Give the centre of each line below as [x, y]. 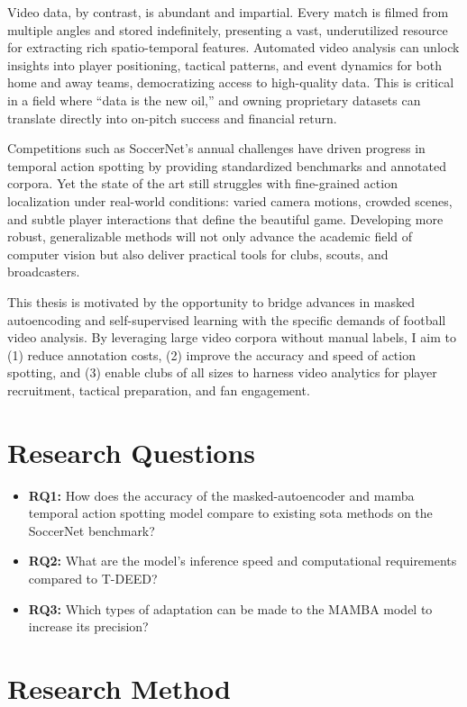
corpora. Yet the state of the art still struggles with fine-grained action [202, 183]
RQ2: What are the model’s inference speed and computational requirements [243, 561]
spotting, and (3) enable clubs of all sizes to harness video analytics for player [222, 372]
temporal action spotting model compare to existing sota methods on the [230, 513]
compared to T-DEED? [93, 578]
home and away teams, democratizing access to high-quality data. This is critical [231, 82]
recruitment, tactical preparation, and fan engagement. [159, 390]
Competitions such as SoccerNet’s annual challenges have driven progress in [216, 148]
